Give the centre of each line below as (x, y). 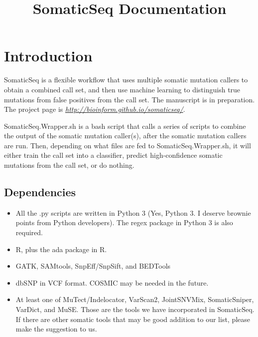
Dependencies (40, 192)
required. (29, 232)
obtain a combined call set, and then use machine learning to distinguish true (122, 89)
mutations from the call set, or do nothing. (69, 165)
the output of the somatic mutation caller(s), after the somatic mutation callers (125, 136)
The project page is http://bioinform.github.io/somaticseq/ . (95, 109)
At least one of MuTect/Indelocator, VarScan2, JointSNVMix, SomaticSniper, (135, 299)
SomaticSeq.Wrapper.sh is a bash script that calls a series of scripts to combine (125, 126)
